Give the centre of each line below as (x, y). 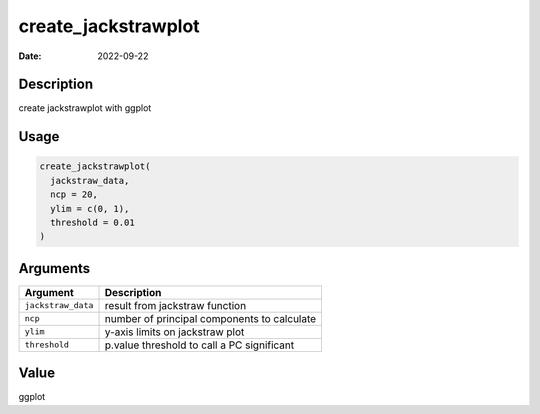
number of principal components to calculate (210, 318)
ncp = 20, (74, 194)
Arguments (54, 268)
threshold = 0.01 (92, 223)
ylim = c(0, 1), (90, 208)
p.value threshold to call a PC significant (199, 345)
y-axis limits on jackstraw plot (174, 332)
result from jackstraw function (175, 305)
